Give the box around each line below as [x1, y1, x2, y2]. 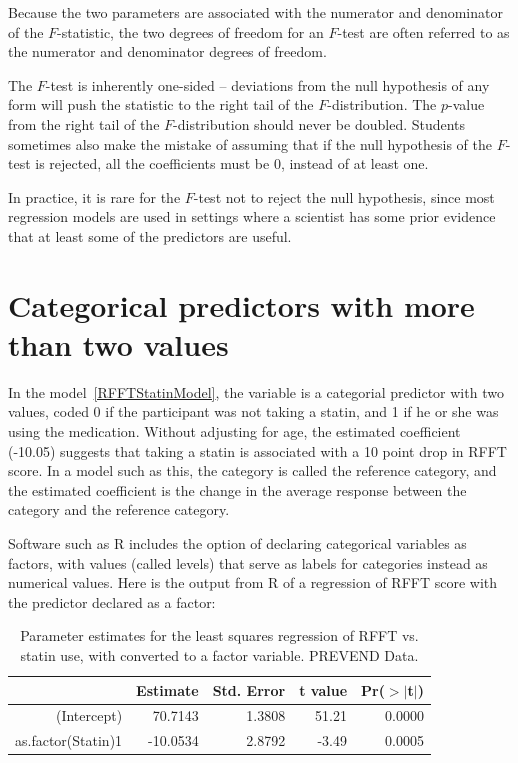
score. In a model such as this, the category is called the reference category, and [8, 460, 497, 481]
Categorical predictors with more [8, 284, 475, 325]
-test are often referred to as [337, 21, 510, 42]
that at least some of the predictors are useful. [8, 225, 292, 246]
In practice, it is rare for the [8, 186, 181, 207]
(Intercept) [55, 705, 123, 726]
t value [299, 679, 348, 700]
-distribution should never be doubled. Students [173, 113, 466, 134]
